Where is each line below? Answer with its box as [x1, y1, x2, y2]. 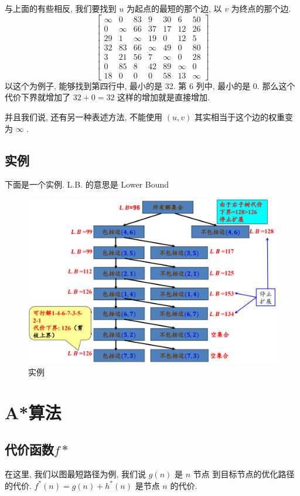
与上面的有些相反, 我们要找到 [5, 2, 117, 14]
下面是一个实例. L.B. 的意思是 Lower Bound [5, 178, 169, 191]
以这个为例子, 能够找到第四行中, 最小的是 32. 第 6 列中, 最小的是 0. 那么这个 [5, 79, 295, 91]
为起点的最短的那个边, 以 [126, 2, 222, 14]
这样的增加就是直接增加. [117, 91, 210, 103]
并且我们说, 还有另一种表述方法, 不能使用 [5, 111, 163, 123]
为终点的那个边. [231, 2, 291, 14]
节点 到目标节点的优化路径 [193, 468, 295, 480]
